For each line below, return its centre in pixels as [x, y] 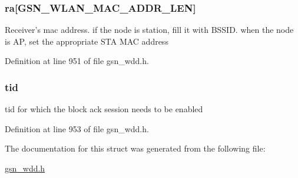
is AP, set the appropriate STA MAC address [87, 41]
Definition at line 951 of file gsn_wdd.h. [77, 61]
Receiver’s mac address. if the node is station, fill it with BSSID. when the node [149, 30]
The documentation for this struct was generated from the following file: [135, 148]
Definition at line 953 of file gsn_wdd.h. [77, 128]
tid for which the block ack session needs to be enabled [104, 109]
